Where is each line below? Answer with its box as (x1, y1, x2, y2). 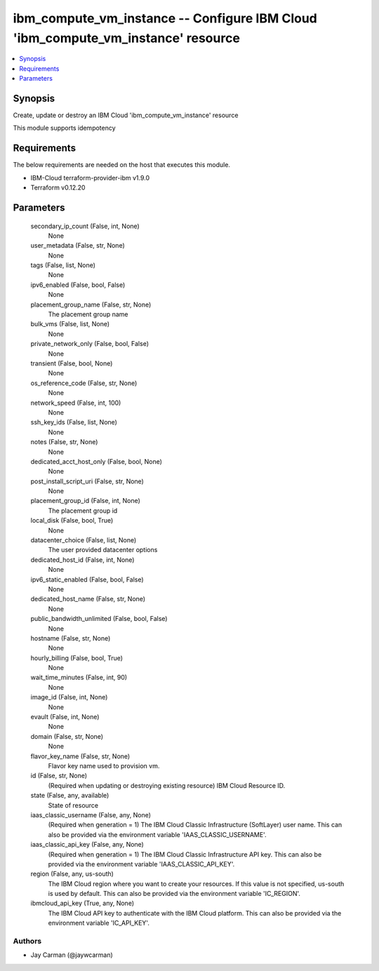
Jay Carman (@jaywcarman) (30, 951, 114, 959)
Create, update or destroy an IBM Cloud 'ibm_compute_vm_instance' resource (13, 111, 239, 119)
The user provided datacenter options (48, 546, 158, 554)
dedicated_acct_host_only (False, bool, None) (30, 457, 163, 466)
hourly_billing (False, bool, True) (30, 653, 123, 662)
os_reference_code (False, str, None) (30, 379, 138, 387)
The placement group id (48, 506, 118, 515)
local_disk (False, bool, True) (30, 516, 114, 525)
